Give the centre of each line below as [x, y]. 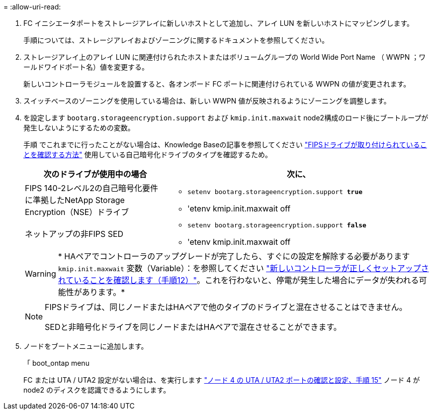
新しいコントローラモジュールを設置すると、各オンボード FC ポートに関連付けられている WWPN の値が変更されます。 [217, 84]
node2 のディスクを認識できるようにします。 [97, 390]
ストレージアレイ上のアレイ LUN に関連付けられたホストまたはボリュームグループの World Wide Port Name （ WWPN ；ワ [225, 57]
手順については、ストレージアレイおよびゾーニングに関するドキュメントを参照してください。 [176, 40]
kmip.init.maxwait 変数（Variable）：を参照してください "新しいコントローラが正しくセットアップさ [243, 268]
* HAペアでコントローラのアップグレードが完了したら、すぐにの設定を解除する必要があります [234, 256]
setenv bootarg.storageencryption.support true [275, 192]
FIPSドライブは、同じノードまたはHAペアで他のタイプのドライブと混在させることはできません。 [226, 307]
